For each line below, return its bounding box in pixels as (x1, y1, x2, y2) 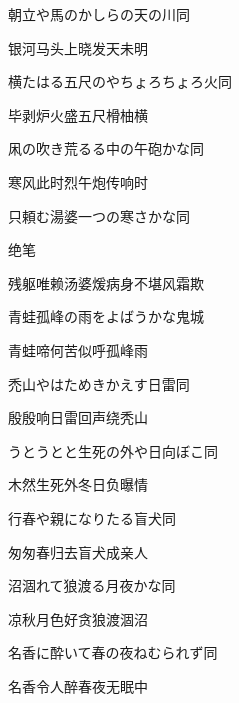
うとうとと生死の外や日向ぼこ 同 (8, 440, 218, 461)
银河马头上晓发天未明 (8, 37, 148, 58)
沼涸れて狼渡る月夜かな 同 (8, 575, 176, 596)
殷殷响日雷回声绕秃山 (8, 407, 148, 428)
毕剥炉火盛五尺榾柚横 (8, 104, 148, 125)
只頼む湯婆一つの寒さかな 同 (8, 205, 190, 226)
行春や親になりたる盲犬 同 (8, 507, 176, 528)
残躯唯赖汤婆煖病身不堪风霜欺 (8, 272, 204, 293)
